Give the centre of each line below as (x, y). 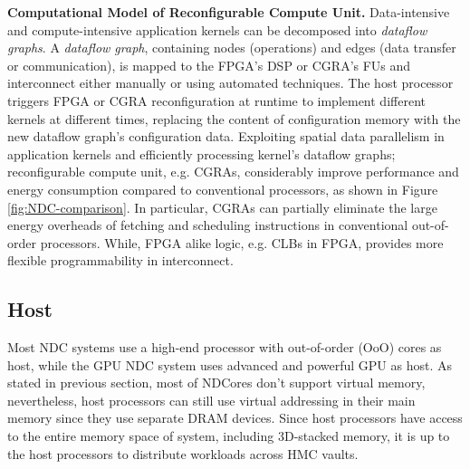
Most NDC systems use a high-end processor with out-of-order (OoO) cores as (225, 347)
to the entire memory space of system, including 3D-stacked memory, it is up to (229, 436)
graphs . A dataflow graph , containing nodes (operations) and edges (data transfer (232, 48)
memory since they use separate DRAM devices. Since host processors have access (235, 418)
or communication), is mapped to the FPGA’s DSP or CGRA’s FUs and (209, 65)
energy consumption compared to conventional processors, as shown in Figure (223, 189)
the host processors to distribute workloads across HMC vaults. (183, 453)
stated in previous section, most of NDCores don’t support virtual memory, (216, 383)
